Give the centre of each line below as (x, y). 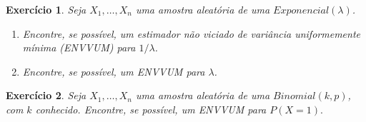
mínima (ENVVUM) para (79, 47)
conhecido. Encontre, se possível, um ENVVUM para (151, 109)
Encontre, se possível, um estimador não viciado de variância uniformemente (191, 33)
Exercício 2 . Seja (46, 95)
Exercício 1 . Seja (46, 9)
